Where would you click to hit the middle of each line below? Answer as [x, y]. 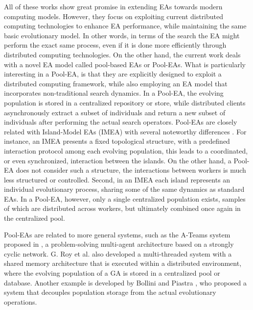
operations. [21, 301]
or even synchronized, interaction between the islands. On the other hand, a [118, 160]
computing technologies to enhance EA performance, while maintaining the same [125, 26]
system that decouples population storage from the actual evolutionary [110, 292]
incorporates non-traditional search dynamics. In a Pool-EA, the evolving [114, 93]
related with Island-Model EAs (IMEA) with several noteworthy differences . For [125, 131]
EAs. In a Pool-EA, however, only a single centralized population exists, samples [125, 198]
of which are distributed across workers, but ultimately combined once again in [122, 208]
